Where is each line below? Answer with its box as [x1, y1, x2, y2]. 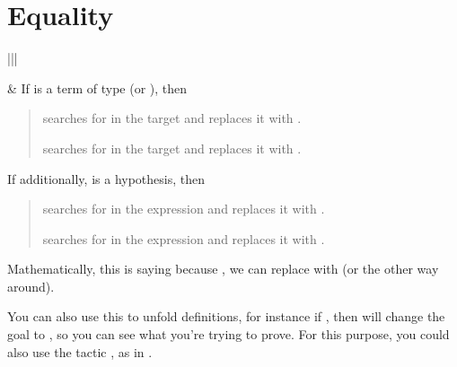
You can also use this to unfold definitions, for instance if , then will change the [7, 307, 445, 326]
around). [7, 276, 55, 295]
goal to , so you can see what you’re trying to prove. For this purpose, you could [7, 325, 450, 344]
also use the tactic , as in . [7, 342, 153, 361]
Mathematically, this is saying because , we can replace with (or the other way [7, 259, 439, 278]
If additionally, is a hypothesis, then [7, 169, 205, 188]
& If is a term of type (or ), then [7, 78, 188, 97]
